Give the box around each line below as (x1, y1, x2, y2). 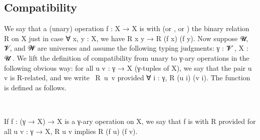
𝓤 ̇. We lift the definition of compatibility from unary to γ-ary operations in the (4, 52, 249, 63)
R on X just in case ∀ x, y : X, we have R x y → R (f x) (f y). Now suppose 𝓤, (4, 33, 248, 43)
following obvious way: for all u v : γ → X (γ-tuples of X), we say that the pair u (4, 62, 252, 73)
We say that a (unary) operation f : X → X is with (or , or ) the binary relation (4, 23, 249, 34)
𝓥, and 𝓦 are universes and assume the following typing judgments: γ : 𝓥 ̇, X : (4, 43, 248, 53)
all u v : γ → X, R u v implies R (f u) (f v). (4, 125, 138, 136)
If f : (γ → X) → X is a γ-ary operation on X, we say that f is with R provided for (4, 115, 256, 126)
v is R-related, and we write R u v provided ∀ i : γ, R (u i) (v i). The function (4, 72, 250, 83)
